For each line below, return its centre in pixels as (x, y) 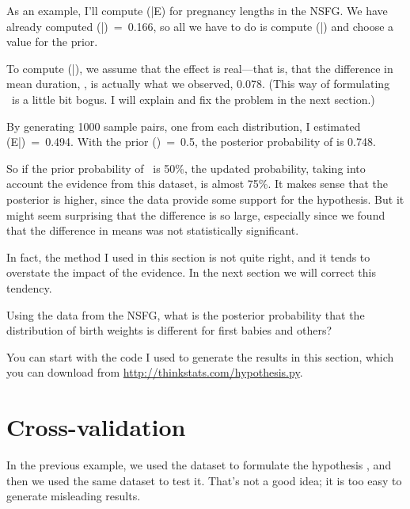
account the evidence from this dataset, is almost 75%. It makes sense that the (197, 184)
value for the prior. (52, 42)
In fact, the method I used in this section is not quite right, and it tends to (188, 256)
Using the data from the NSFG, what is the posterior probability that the (186, 314)
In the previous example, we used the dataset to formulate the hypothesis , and (199, 465)
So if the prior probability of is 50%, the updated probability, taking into (186, 168)
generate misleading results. (74, 496)
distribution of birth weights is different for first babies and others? (169, 330)
